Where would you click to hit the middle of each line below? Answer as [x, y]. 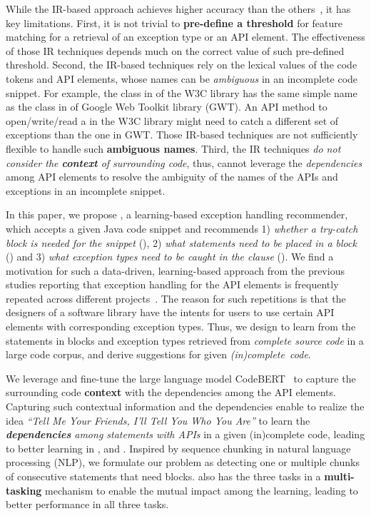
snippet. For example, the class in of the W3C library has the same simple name [182, 92]
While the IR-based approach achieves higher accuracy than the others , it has [178, 9]
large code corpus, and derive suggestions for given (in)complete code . [158, 354]
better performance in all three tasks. [87, 504]
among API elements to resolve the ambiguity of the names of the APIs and [172, 177]
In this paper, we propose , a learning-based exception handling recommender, [177, 214]
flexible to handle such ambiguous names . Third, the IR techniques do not [173, 148]
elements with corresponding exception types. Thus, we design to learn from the [181, 327]
